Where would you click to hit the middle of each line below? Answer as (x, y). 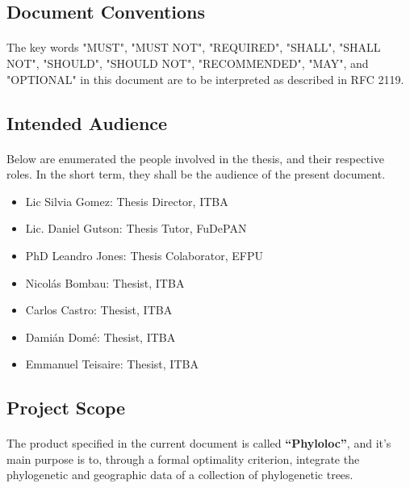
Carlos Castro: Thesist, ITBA (99, 310)
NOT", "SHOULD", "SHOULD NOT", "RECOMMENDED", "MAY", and (188, 63)
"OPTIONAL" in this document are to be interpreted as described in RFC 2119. (205, 79)
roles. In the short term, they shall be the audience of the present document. (196, 174)
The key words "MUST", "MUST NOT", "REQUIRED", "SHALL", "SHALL (194, 47)
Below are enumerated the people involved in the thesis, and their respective (195, 158)
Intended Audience (87, 122)
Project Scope (66, 408)
